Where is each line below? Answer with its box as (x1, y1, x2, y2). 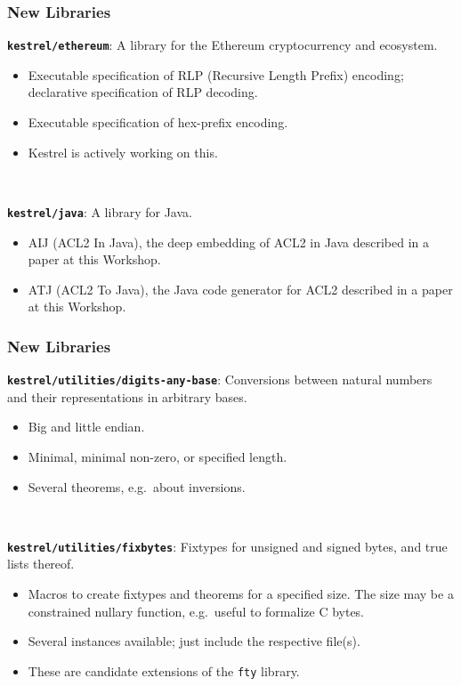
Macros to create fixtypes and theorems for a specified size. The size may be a (28, 584, 454, 602)
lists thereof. (7, 554, 75, 573)
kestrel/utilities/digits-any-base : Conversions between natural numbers (7, 370, 433, 389)
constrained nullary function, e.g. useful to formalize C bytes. (28, 601, 365, 620)
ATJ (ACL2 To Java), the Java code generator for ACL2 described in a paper (28, 279, 453, 298)
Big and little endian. (28, 417, 145, 436)
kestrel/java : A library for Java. (7, 202, 192, 221)
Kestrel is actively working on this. (28, 142, 218, 161)
